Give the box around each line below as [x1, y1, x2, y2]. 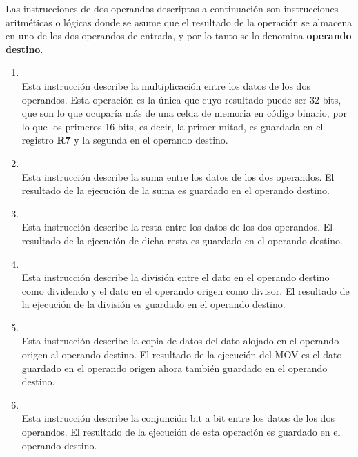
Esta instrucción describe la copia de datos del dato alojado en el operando [21, 333, 339, 348]
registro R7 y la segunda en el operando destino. [21, 133, 228, 147]
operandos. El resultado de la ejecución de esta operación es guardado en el [21, 425, 341, 439]
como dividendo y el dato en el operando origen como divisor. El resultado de [21, 283, 350, 298]
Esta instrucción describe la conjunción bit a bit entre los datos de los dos [21, 411, 335, 425]
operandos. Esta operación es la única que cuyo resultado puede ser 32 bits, [21, 92, 341, 106]
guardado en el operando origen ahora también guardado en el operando [21, 360, 328, 375]
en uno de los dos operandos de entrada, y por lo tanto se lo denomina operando [6, 28, 352, 43]
